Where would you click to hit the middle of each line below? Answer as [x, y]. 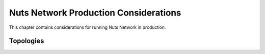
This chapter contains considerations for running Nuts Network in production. [88, 27]
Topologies [26, 41]
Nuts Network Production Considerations [95, 13]
